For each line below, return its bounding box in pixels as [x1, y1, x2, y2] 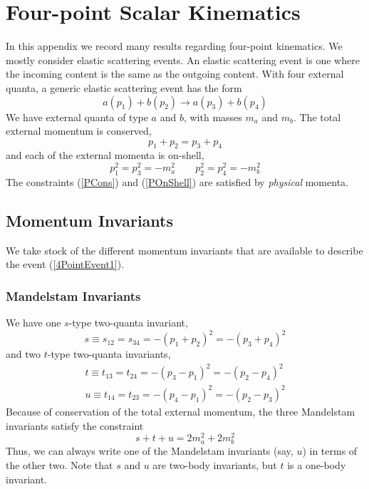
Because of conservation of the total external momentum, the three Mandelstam [6, 403, 355, 418]
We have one [6, 315, 61, 330]
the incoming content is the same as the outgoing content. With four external [6, 66, 344, 81]
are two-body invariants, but [152, 457, 277, 472]
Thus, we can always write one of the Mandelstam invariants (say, [6, 443, 293, 458]
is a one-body [287, 457, 346, 472]
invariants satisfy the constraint [6, 418, 144, 433]
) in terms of [302, 443, 358, 458]
